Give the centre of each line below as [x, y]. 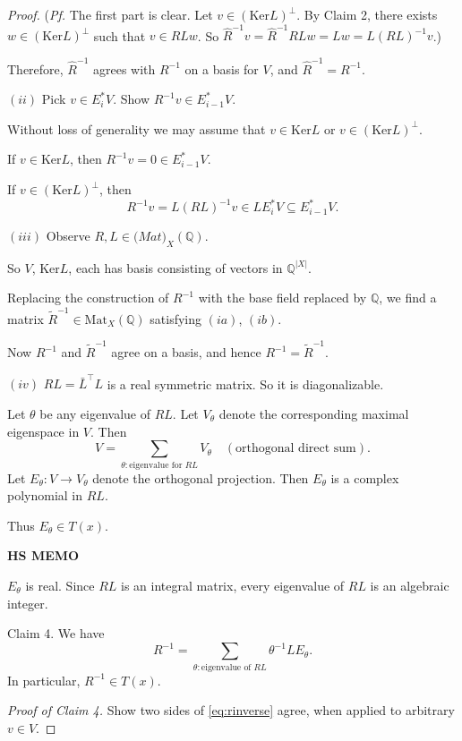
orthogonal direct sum [296, 449]
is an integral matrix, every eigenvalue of [233, 585]
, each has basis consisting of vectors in [175, 267]
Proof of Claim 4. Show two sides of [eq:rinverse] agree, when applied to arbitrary [231, 710]
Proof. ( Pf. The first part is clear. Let [110, 14]
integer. [28, 603]
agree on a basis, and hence [186, 352]
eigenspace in [43, 431]
